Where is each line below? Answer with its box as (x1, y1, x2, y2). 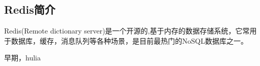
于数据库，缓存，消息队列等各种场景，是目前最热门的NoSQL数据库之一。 (4, 35, 248, 46)
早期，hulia (4, 52, 41, 63)
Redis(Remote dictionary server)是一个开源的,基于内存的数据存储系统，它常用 (4, 25, 257, 36)
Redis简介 (4, 2, 55, 17)
